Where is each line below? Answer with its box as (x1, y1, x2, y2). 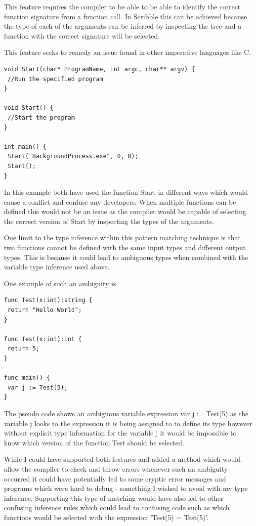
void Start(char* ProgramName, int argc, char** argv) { (4, 65, 195, 73)
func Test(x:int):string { (4, 297, 92, 304)
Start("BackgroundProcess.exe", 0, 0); (7, 153, 139, 160)
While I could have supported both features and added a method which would (4, 454, 241, 464)
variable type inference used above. (4, 262, 110, 272)
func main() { (4, 374, 50, 382)
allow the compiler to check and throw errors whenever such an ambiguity (4, 463, 228, 474)
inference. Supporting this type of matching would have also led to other (4, 492, 224, 503)
